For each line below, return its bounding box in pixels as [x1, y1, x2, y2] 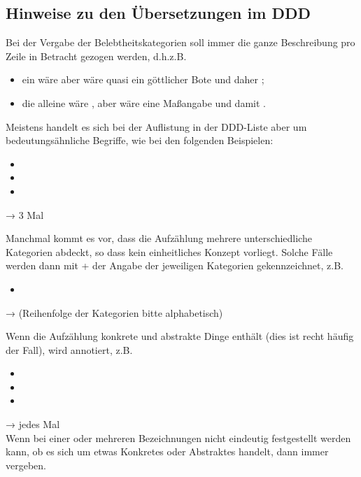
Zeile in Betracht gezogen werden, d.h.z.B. [6, 48, 187, 63]
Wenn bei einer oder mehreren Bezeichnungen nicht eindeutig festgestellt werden [6, 430, 351, 445]
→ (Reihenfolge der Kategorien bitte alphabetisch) [6, 305, 223, 320]
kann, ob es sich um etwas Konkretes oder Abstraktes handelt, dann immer [6, 444, 329, 459]
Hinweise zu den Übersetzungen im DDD [6, 2, 311, 24]
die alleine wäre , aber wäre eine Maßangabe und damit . [22, 95, 266, 110]
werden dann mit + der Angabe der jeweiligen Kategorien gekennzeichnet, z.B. [6, 258, 344, 273]
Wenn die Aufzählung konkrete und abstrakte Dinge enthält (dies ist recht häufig [6, 329, 354, 343]
